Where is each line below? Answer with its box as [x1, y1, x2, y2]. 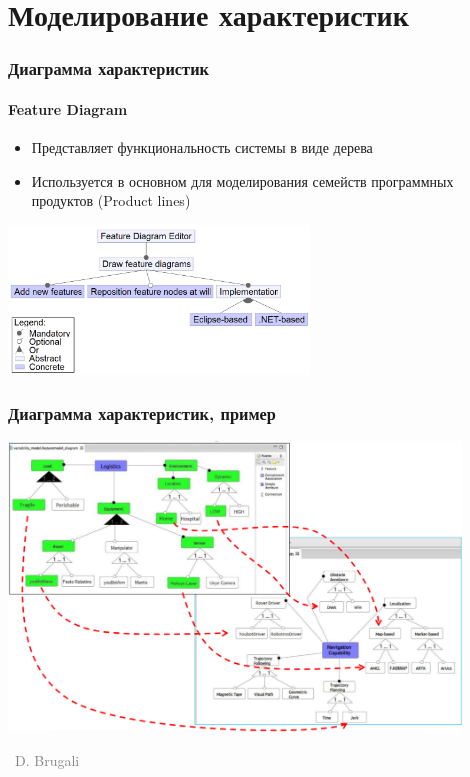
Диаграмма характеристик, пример [8, 401, 276, 426]
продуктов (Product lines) [31, 190, 191, 211]
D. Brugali [14, 749, 80, 770]
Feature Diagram [8, 98, 128, 119]
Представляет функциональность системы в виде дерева [31, 137, 373, 158]
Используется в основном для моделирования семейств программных [31, 170, 454, 191]
